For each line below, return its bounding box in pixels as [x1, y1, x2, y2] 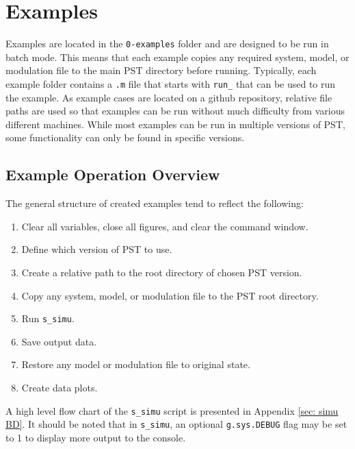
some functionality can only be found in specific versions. [5, 130, 245, 145]
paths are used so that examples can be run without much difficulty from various [5, 104, 345, 118]
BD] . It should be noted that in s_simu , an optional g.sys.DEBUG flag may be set [5, 417, 347, 431]
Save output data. [21, 334, 97, 348]
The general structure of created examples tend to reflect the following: [5, 196, 304, 210]
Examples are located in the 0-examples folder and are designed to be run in [5, 36, 329, 51]
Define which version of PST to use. [21, 242, 172, 256]
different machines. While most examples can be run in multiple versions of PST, [5, 117, 345, 131]
